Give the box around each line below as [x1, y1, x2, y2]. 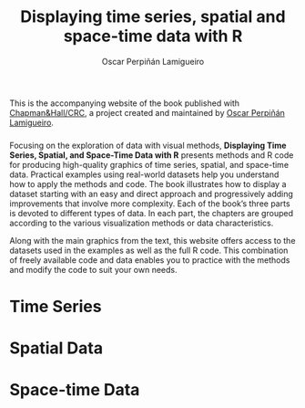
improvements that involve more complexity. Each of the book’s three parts [9, 198, 290, 209]
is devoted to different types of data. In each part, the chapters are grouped [9, 207, 294, 218]
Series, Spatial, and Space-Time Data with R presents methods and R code [9, 149, 294, 161]
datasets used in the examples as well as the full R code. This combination [9, 245, 289, 256]
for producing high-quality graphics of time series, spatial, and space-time [9, 159, 290, 170]
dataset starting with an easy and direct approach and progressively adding [9, 188, 294, 199]
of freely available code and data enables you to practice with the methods [9, 254, 290, 266]
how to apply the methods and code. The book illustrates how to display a [9, 178, 287, 189]
